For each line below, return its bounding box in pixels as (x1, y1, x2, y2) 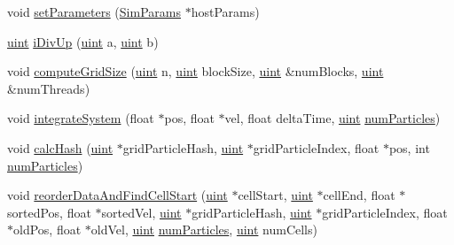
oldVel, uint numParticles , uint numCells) (90, 220, 317, 239)
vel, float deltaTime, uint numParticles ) (224, 109, 441, 127)
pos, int (388, 138, 430, 157)
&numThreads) (7, 79, 90, 97)
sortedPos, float (7, 203, 91, 221)
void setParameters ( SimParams (7, 3, 181, 20)
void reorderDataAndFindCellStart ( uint (7, 186, 228, 204)
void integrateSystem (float (7, 109, 154, 127)
